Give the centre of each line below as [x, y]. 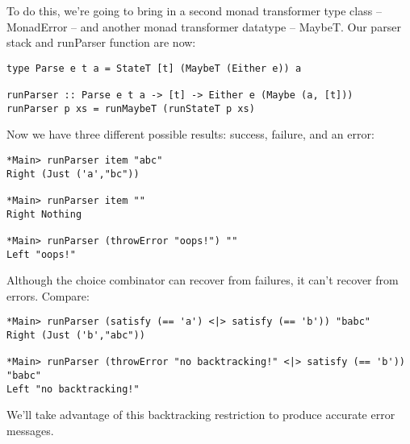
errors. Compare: [48, 295]
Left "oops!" [41, 254]
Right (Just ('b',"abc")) [76, 336]
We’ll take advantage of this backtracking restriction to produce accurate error [201, 415]
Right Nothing [44, 214]
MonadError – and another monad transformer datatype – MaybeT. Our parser [204, 26]
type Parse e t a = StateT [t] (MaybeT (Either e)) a [154, 68]
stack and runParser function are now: [101, 42]
